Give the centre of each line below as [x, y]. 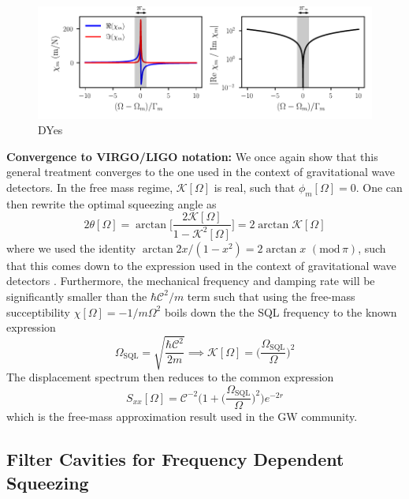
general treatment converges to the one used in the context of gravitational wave [201, 172]
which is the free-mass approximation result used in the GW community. [182, 416]
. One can [379, 187]
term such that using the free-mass [271, 296]
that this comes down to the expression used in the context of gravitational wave [201, 265]
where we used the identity [71, 248]
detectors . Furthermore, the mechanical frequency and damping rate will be [191, 281]
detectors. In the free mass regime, [90, 187]
